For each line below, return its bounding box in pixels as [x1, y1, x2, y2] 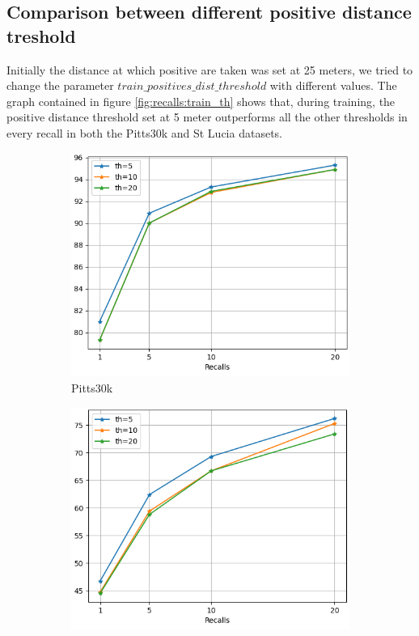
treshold [6, 23, 76, 48]
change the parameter [6, 77, 114, 94]
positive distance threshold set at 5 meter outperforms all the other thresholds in [6, 108, 408, 125]
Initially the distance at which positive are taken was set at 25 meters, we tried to [6, 61, 413, 78]
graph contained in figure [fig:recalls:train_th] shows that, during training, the [6, 92, 396, 109]
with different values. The [269, 77, 397, 94]
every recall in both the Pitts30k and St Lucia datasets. [6, 124, 282, 141]
